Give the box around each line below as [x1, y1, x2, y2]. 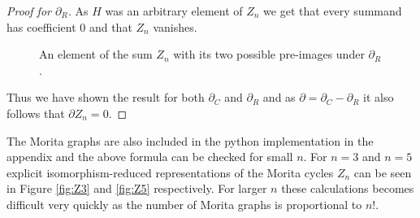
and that [89, 18, 132, 35]
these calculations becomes [281, 180, 414, 197]
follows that [6, 104, 65, 121]
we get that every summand [263, 2, 402, 19]
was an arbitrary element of [105, 2, 243, 19]
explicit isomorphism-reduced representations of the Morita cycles [6, 163, 334, 181]
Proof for [6, 2, 51, 19]
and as [262, 89, 296, 106]
